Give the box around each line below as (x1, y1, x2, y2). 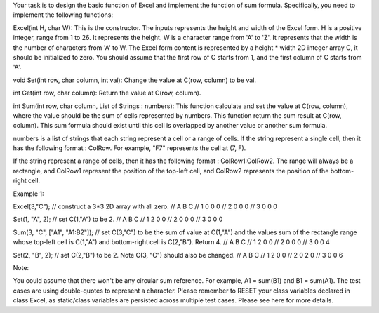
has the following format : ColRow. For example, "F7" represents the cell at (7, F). (13, 144, 246, 152)
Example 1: (13, 189, 44, 198)
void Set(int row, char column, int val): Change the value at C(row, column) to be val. (13, 76, 256, 84)
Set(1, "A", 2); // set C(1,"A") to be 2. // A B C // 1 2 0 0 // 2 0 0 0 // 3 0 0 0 (13, 215, 223, 224)
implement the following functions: (13, 11, 114, 19)
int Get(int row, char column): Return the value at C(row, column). (13, 88, 201, 98)
